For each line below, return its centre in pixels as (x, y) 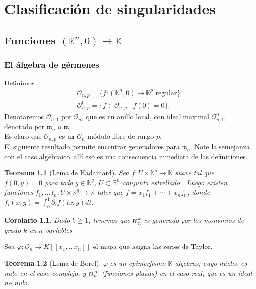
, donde (199, 192)
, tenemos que (109, 220)
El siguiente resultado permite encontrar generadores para (92, 146)
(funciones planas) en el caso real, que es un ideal (177, 272)
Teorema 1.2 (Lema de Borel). (53, 263)
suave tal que (194, 173)
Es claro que (23, 136)
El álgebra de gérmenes (52, 64)
